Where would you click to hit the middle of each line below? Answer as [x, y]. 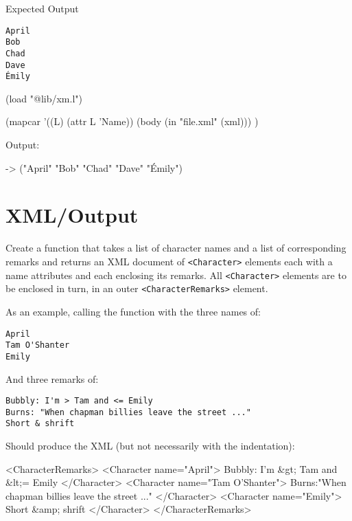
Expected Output [42, 8]
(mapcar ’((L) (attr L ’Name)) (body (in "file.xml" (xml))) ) [132, 121]
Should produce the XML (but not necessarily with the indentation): [150, 446]
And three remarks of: [52, 378]
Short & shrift [40, 424]
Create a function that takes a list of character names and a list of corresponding [176, 248]
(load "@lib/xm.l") [44, 98]
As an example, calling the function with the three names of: [133, 311]
